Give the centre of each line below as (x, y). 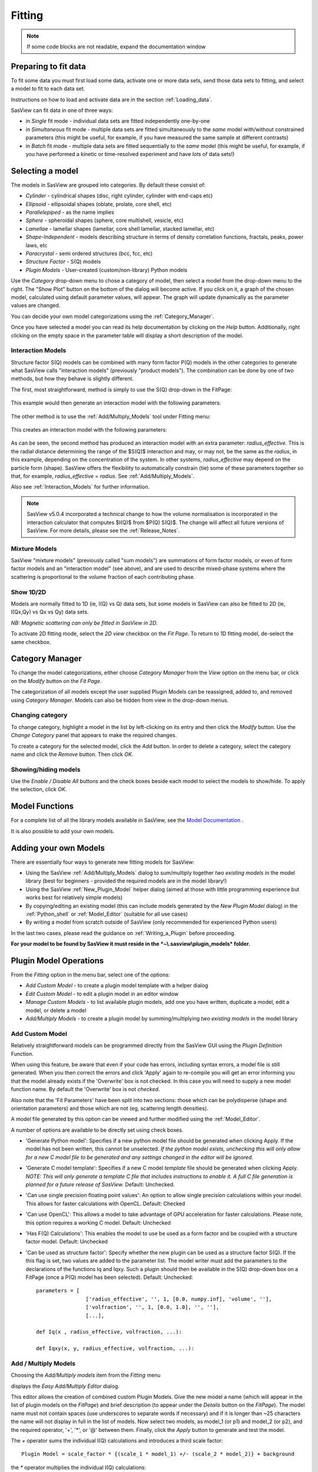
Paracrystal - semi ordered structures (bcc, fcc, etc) (89, 253)
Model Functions (42, 806)
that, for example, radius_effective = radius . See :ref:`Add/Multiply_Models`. (103, 476)
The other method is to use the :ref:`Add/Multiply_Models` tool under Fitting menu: (111, 416)
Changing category (39, 715)
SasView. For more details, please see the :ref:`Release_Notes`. (103, 531)
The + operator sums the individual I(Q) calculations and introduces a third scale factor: (117, 1440)
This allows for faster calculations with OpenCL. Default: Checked (105, 1204)
